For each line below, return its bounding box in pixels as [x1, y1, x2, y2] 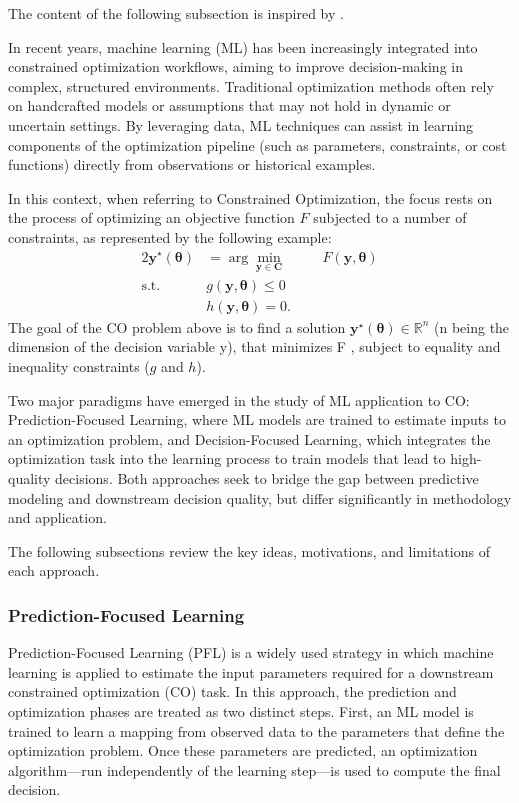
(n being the [434, 316, 510, 337]
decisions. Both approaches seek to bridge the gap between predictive [55, 468, 479, 488]
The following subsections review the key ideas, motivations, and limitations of [8, 540, 490, 561]
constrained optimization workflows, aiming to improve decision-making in [8, 56, 463, 77]
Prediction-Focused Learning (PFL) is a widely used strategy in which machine [8, 642, 494, 663]
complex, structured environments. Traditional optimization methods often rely [8, 75, 494, 96]
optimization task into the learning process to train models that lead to [8, 448, 446, 469]
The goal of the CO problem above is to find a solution [8, 316, 346, 337]
